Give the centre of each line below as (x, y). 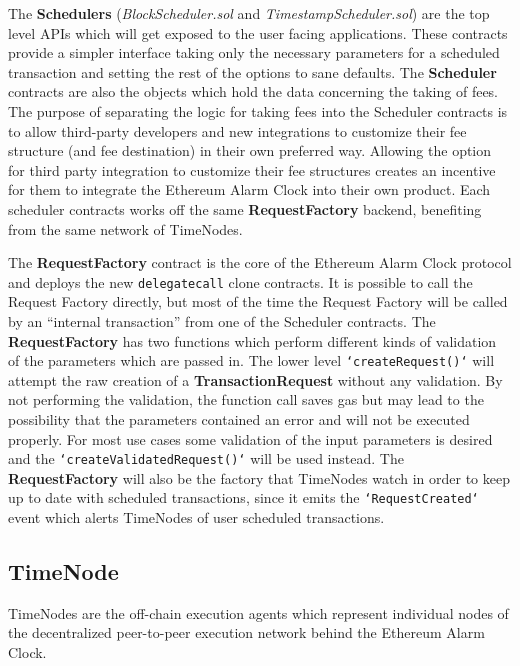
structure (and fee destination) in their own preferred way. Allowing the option (250, 150)
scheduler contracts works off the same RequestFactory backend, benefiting (245, 208)
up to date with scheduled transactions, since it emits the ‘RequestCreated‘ (243, 497)
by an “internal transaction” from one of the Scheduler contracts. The (222, 320)
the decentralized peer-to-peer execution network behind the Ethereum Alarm (246, 632)
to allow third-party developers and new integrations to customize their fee (237, 130)
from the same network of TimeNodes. (125, 228)
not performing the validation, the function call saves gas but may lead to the (246, 399)
